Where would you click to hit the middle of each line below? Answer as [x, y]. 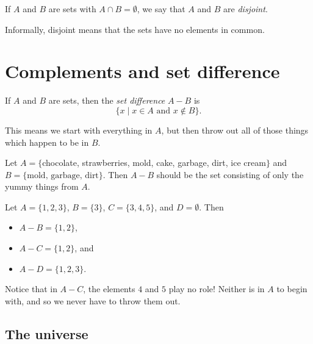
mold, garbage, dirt [63, 175]
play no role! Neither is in [217, 289]
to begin [292, 289]
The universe [47, 333]
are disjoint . [246, 9]
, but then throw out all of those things [235, 130]
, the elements [109, 289]
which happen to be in [47, 142]
